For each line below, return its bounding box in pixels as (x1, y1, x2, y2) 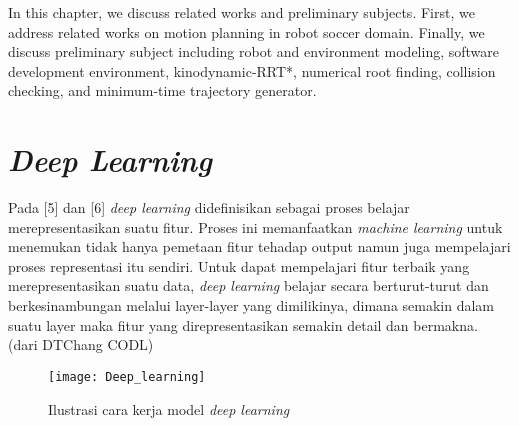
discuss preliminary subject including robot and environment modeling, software (8, 41, 500, 62)
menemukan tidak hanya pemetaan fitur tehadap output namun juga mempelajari (8, 236, 511, 257)
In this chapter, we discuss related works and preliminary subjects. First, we (8, 2, 475, 22)
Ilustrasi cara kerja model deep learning (48, 398, 290, 419)
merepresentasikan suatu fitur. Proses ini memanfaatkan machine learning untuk (8, 216, 503, 237)
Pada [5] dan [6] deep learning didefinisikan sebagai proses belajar (8, 197, 410, 218)
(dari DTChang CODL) (8, 334, 154, 355)
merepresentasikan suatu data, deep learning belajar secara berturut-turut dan (8, 275, 489, 296)
